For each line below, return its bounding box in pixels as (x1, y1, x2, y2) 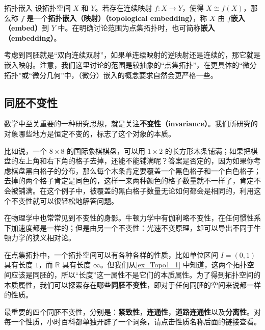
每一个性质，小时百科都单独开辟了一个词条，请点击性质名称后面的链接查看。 (4, 316, 261, 327)
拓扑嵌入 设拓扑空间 (4, 3, 71, 13)
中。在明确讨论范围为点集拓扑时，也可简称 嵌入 (58, 22, 215, 33)
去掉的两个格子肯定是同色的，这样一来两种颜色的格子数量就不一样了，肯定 (4, 175, 254, 186)
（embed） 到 (4, 22, 49, 33)
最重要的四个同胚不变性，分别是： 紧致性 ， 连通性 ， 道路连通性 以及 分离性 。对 (4, 306, 261, 317)
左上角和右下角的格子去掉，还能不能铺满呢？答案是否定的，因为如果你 (18, 155, 254, 166)
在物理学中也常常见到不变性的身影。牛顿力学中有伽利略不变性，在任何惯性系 (4, 212, 261, 223)
